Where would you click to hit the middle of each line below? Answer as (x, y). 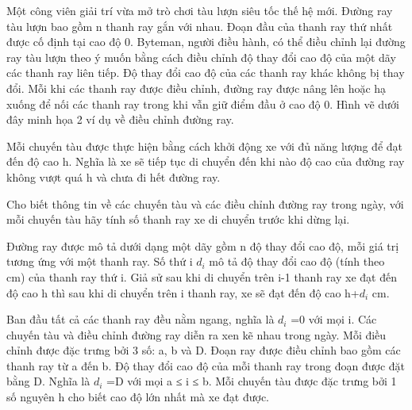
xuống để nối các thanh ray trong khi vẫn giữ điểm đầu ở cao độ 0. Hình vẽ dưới (203, 103)
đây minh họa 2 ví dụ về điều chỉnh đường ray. (120, 119)
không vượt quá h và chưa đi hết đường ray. (114, 176)
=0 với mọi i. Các (334, 319)
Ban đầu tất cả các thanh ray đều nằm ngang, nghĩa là (141, 319)
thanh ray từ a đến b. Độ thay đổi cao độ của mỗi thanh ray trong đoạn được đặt (206, 365)
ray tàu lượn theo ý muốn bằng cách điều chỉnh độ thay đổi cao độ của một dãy (201, 57)
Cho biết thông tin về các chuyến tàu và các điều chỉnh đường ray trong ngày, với (205, 203)
